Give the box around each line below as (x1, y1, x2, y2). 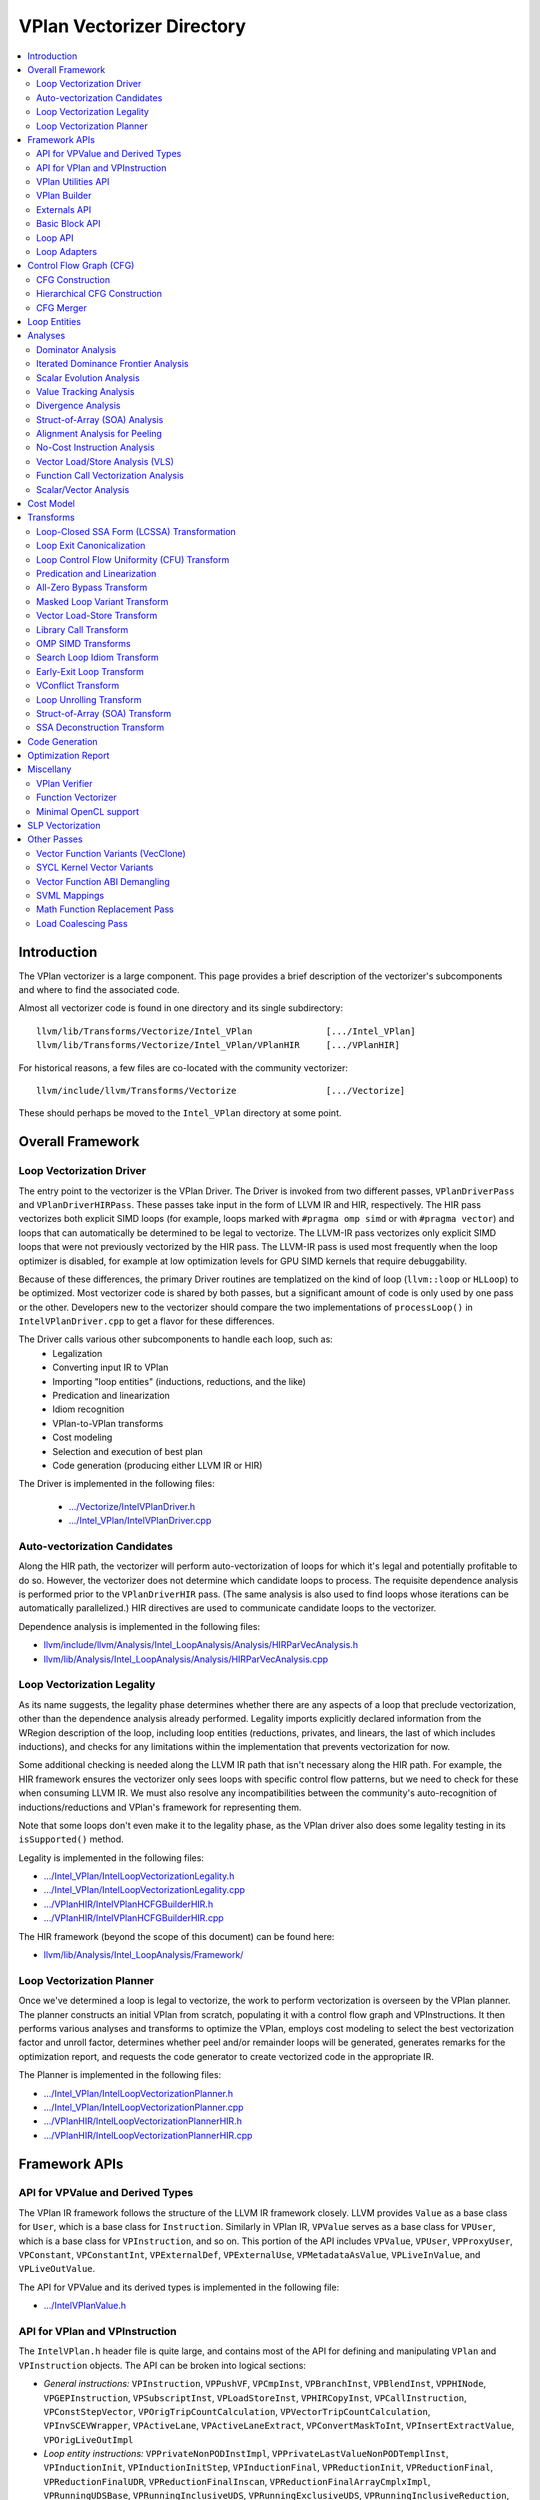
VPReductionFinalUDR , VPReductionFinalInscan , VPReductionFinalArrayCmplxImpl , (43, 2475, 431, 2487)
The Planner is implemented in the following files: (18, 2069, 222, 2081)
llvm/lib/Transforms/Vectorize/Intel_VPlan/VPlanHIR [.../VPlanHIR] (36, 1040, 400, 1051)
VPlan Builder (36, 190, 92, 202)
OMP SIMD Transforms (36, 637, 132, 649)
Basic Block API (36, 218, 101, 230)
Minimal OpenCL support (36, 805, 140, 817)
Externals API (36, 203, 92, 215)
